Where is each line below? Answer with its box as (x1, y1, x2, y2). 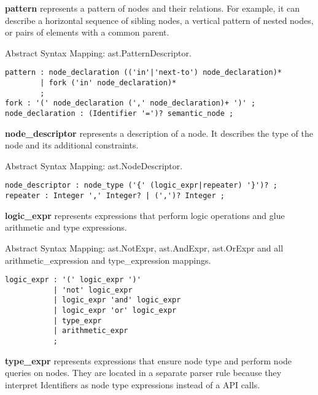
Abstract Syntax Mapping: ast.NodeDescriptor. (5, 159, 183, 172)
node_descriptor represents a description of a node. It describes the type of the (5, 126, 313, 139)
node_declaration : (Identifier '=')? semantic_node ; (5, 109, 234, 118)
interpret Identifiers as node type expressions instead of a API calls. (5, 378, 260, 391)
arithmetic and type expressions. (5, 221, 127, 234)
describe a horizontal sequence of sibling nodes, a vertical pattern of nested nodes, (5, 13, 314, 26)
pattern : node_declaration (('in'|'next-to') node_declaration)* (5, 68, 282, 77)
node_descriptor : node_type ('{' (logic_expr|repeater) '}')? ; (5, 181, 277, 190)
